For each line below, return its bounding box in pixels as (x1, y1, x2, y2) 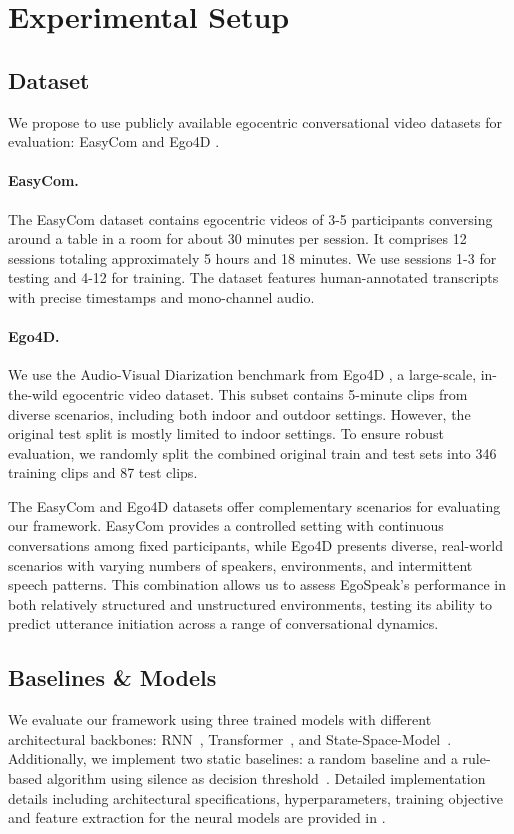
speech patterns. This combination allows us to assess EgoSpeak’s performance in (8, 574, 507, 595)
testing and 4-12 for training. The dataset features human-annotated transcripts (8, 267, 499, 288)
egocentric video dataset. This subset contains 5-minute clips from (62, 383, 468, 404)
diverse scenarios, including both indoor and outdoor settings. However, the (8, 403, 471, 424)
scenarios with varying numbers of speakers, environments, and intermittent (8, 554, 473, 575)
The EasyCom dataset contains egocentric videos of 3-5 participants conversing (8, 208, 493, 229)
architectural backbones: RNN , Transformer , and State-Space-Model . (8, 728, 452, 749)
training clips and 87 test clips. (8, 462, 198, 483)
